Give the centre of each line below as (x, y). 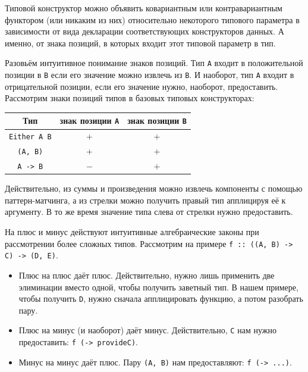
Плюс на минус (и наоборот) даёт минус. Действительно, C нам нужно (147, 330)
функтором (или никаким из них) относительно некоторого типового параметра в (152, 19)
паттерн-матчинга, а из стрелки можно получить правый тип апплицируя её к (145, 200)
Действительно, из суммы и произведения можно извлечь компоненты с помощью (154, 188)
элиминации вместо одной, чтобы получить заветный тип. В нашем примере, (158, 287)
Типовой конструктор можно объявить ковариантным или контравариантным (144, 8)
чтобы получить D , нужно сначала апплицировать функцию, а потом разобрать (161, 298)
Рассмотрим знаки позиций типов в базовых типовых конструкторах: (130, 98)
